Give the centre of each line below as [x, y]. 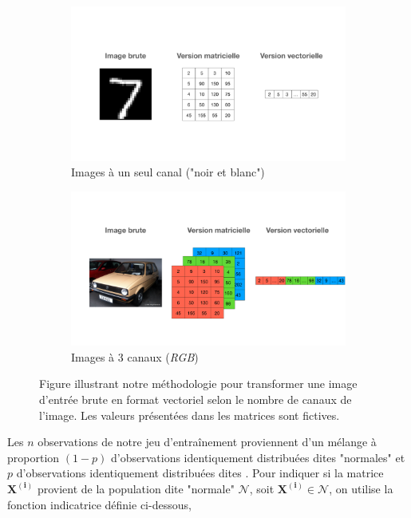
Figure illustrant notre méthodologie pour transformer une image [198, 384]
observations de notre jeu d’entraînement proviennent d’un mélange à [207, 442]
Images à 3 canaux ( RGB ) [135, 356]
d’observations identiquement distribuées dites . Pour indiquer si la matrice [200, 473]
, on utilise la [361, 488]
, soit [262, 488]
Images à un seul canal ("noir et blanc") [168, 172]
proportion [34, 457]
